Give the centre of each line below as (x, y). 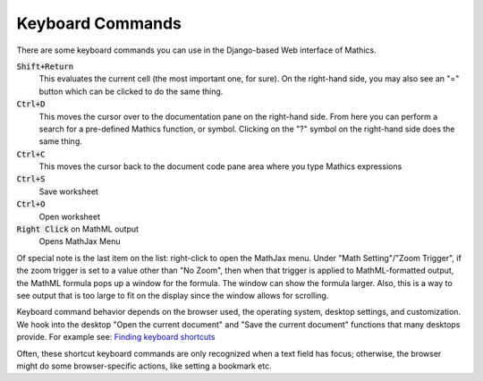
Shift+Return (45, 66)
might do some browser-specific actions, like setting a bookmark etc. (144, 366)
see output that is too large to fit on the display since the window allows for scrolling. (173, 295)
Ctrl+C (31, 154)
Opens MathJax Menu (80, 241)
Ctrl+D (31, 104)
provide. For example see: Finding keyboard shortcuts (116, 337)
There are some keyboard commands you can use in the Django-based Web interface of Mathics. (196, 50)
